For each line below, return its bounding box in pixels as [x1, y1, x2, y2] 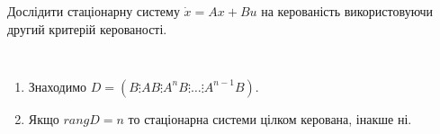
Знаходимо [28, 76, 87, 95]
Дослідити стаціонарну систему [7, 2, 180, 20]
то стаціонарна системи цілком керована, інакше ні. [128, 109, 412, 128]
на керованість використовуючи [261, 2, 434, 20]
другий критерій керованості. [7, 19, 167, 38]
